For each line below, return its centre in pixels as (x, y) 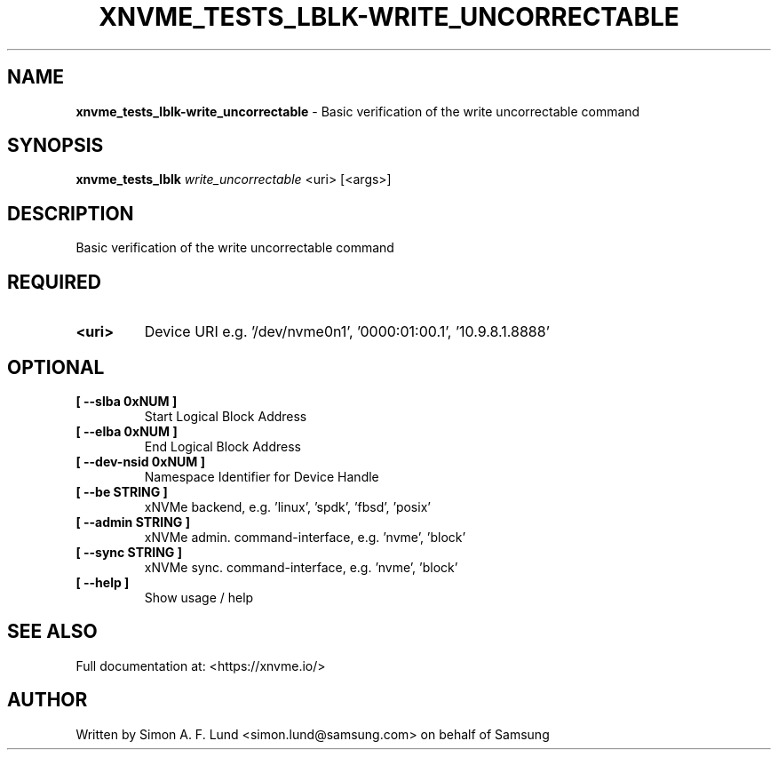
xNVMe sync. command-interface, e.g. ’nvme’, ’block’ (301, 567)
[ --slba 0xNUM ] (127, 401)
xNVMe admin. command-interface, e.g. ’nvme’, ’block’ (305, 537)
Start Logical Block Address (226, 416)
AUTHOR (48, 700)
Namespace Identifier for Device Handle (262, 476)
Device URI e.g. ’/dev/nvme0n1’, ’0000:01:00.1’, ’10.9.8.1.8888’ (347, 332)
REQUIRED (54, 282)
